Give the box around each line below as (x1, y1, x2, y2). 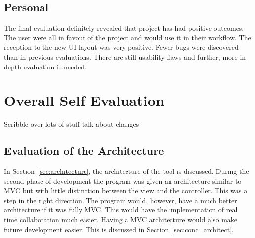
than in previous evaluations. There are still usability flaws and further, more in (4, 51, 246, 62)
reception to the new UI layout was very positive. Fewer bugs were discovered (4, 42, 239, 52)
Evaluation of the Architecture (4, 143, 164, 158)
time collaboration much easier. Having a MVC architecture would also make (4, 214, 238, 225)
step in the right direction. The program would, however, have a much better (4, 195, 237, 205)
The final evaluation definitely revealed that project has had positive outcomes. (4, 23, 244, 33)
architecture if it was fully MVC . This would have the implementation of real (4, 204, 238, 215)
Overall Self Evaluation (4, 90, 165, 110)
